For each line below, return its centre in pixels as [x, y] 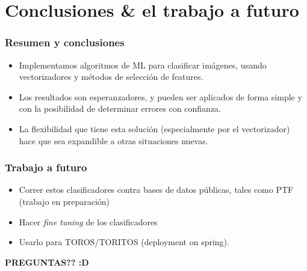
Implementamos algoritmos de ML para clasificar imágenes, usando [143, 65]
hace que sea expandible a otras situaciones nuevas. [113, 140]
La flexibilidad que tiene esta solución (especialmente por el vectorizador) [154, 128]
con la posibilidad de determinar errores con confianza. [120, 108]
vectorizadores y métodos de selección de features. [111, 77]
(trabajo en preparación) [64, 201]
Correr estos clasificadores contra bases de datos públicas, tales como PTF [156, 190]
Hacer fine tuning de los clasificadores [88, 221]
